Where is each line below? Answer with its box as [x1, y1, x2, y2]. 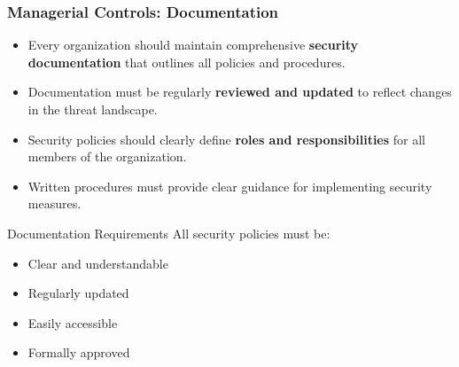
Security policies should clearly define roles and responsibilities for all [27, 129, 425, 148]
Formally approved [27, 343, 130, 362]
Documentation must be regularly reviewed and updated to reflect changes [27, 82, 452, 101]
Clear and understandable [27, 254, 168, 272]
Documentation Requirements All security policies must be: [7, 223, 331, 242]
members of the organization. [27, 147, 187, 166]
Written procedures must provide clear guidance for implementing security [27, 176, 432, 195]
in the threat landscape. [27, 100, 158, 118]
